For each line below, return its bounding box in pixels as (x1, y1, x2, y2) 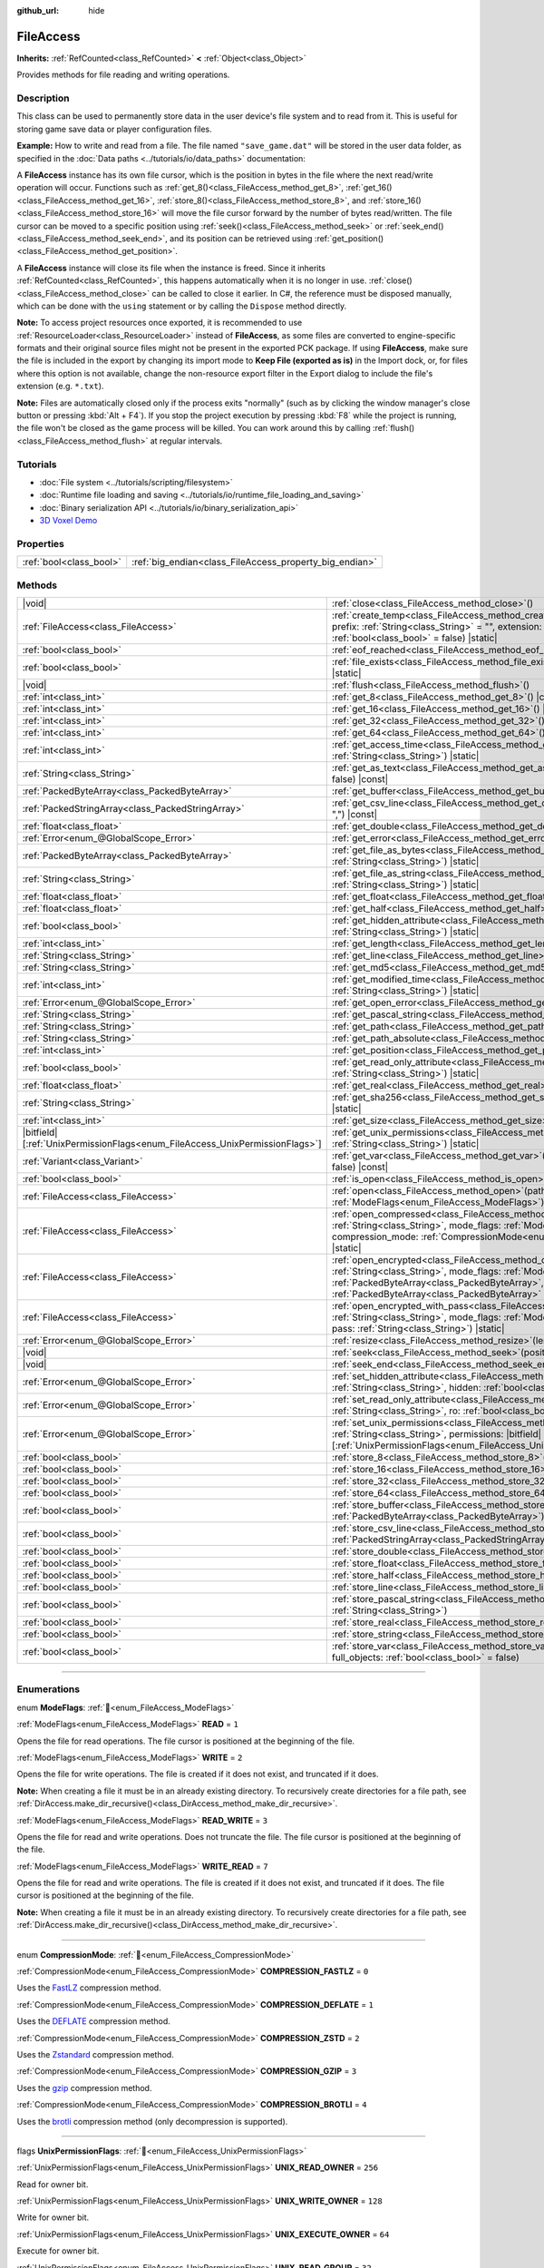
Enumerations (16, 1683, 81, 1696)
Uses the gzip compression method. (16, 2082, 152, 2093)
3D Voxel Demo (39, 515, 98, 526)
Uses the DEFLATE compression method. (16, 2016, 171, 2027)
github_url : (16, 5, 59, 15)
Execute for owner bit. (16, 2245, 100, 2256)
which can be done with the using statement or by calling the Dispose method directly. (16, 300, 347, 311)
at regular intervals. (150, 435, 223, 446)
